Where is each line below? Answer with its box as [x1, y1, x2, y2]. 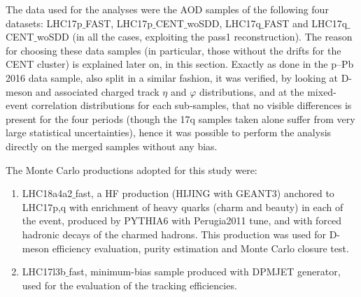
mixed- [307, 84, 337, 99]
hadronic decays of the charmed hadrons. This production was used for [22, 226, 327, 241]
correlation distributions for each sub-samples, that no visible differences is [31, 98, 352, 113]
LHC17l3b [22, 264, 66, 279]
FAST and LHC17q [264, 15, 348, 30]
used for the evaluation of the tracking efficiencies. [22, 277, 237, 292]
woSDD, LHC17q [187, 15, 261, 30]
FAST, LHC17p [85, 15, 153, 30]
